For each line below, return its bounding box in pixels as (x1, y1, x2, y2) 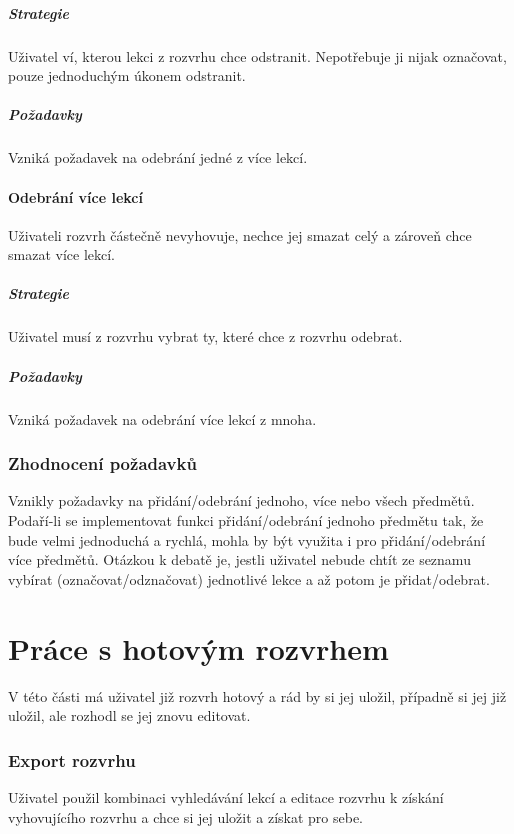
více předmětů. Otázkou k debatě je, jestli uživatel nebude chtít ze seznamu (8, 549, 471, 570)
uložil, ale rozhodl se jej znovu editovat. (8, 705, 251, 726)
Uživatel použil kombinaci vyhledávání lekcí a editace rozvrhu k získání (8, 786, 444, 807)
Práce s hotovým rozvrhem (8, 627, 389, 668)
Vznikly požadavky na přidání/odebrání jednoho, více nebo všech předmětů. (8, 490, 475, 511)
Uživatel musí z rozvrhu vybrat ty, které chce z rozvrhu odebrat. (8, 326, 403, 347)
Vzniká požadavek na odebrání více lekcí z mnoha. (8, 408, 317, 429)
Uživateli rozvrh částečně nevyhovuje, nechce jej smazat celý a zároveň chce (8, 224, 472, 245)
